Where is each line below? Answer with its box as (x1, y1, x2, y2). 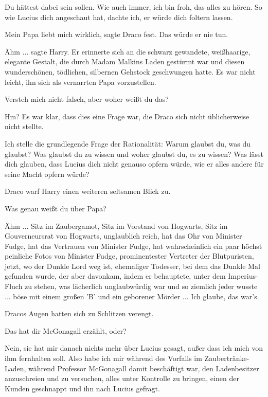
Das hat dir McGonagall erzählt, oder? (5, 325, 127, 336)
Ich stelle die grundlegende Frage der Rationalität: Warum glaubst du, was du (5, 138, 251, 149)
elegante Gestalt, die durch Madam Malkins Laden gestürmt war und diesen (5, 56, 245, 67)
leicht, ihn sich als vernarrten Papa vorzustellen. (5, 76, 156, 87)
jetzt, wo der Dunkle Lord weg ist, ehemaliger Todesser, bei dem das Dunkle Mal (5, 260, 260, 271)
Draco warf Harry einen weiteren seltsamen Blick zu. (5, 186, 171, 196)
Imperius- (228, 270, 258, 281)
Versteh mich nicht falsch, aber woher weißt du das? (5, 94, 169, 104)
